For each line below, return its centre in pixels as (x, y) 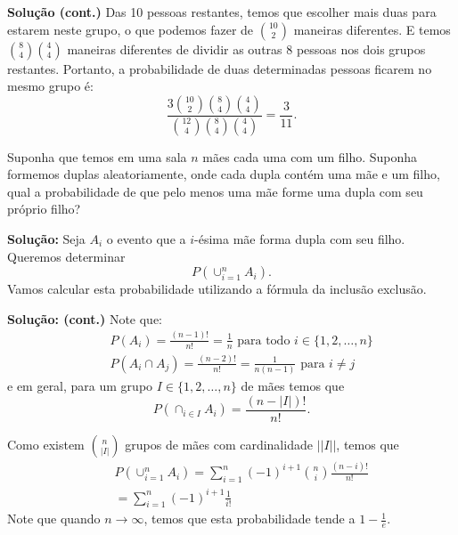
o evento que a (146, 239)
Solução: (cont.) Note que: (85, 318)
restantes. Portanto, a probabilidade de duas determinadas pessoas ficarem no (220, 68)
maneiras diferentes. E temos (372, 29)
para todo (264, 340)
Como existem (46, 444)
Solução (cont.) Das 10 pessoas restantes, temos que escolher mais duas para (222, 12)
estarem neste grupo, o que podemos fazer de (131, 29)
